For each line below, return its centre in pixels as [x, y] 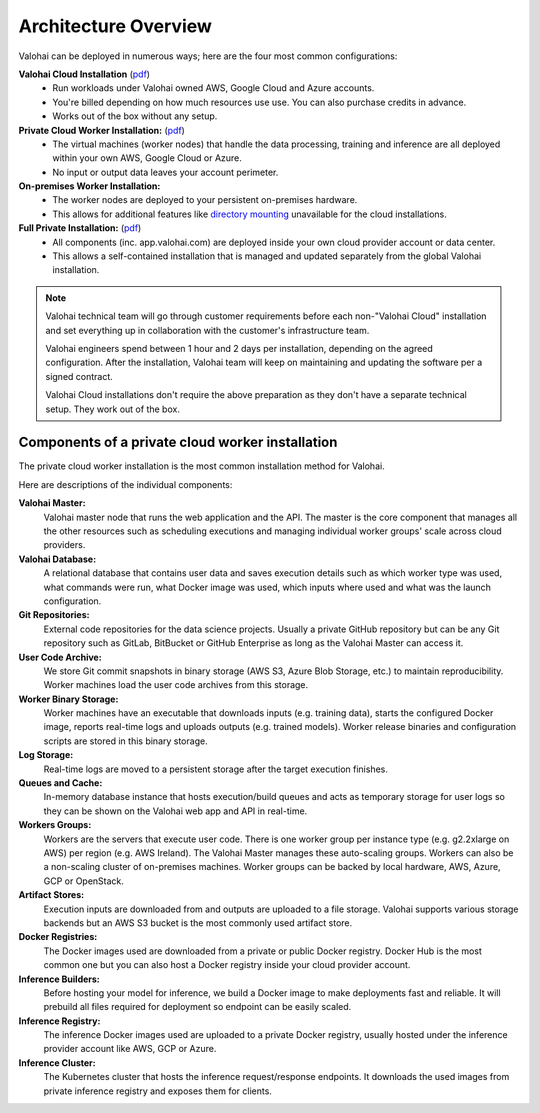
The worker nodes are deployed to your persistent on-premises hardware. [205, 200]
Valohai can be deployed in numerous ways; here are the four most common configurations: [208, 56]
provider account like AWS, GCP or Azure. [130, 1049]
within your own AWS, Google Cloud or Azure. [147, 158]
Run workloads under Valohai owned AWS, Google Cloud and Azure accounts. [213, 88]
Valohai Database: [57, 559]
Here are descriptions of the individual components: [125, 484]
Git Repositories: [54, 615]
